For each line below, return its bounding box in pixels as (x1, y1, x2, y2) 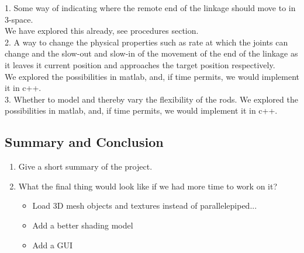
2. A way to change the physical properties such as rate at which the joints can (5, 36, 288, 48)
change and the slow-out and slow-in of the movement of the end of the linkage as (5, 47, 298, 59)
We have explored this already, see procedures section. (5, 24, 199, 37)
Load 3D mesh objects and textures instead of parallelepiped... (32, 199, 257, 212)
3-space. (5, 13, 33, 25)
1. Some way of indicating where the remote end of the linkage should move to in (5, 2, 296, 13)
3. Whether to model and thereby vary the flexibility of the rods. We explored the (5, 93, 298, 105)
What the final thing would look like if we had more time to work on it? (18, 180, 278, 192)
